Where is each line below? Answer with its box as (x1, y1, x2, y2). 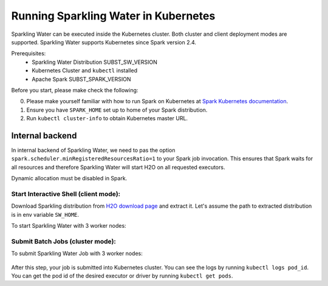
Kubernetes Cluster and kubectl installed (32, 67, 138, 74)
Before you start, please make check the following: (11, 86, 138, 94)
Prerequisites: (11, 50, 46, 57)
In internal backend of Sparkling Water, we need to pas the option (11, 146, 176, 154)
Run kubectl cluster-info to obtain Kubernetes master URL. (26, 115, 188, 122)
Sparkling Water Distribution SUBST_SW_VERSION (32, 58, 157, 66)
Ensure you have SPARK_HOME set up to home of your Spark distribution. (26, 106, 208, 114)
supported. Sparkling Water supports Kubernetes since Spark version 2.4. (11, 38, 197, 46)
